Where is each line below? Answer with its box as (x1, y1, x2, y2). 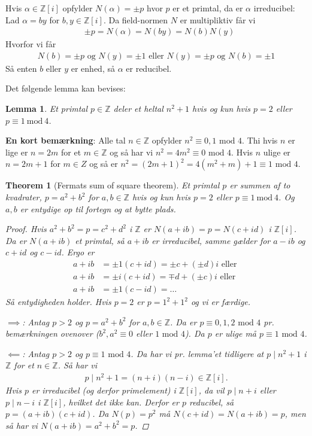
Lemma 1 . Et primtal (5, 102, 88, 115)
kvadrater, (5, 191, 42, 203)
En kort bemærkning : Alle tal (5, 134, 126, 147)
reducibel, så (189, 395, 234, 408)
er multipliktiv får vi (180, 13, 256, 26)
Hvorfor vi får (5, 38, 56, 50)
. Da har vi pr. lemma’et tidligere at (131, 347, 264, 359)
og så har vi (110, 145, 153, 158)
